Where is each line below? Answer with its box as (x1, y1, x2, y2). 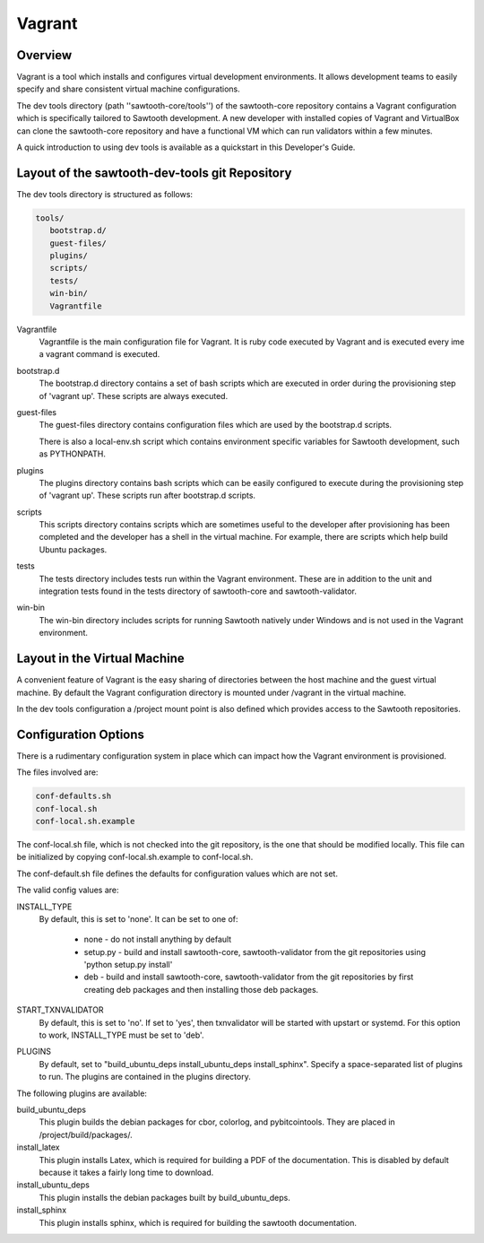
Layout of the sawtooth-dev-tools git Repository (16, 165, 292, 180)
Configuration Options (16, 726, 145, 742)
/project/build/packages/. (39, 1129, 134, 1140)
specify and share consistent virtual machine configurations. (16, 83, 241, 94)
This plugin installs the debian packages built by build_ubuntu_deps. (39, 1192, 290, 1203)
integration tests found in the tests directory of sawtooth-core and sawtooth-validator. (39, 586, 358, 596)
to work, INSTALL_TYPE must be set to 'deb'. (39, 1030, 204, 1040)
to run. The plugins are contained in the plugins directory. (39, 1072, 251, 1082)
